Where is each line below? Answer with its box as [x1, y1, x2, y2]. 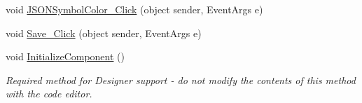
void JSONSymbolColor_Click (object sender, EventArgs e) [6, 2, 263, 16]
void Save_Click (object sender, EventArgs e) [6, 25, 202, 40]
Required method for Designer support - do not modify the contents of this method [6, 72, 356, 87]
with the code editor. [6, 86, 92, 101]
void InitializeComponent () [6, 49, 125, 64]
